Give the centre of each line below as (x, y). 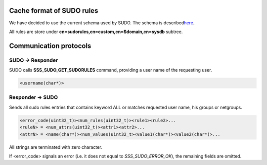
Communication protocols (50, 46)
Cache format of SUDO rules (54, 11)
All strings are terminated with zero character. (56, 147)
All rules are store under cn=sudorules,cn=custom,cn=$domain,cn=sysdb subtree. (96, 32)
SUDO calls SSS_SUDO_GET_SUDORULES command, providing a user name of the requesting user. (111, 70)
